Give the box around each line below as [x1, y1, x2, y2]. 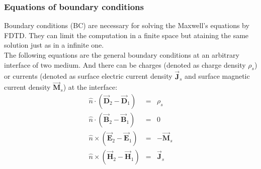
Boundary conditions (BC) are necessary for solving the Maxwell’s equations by [4, 20, 249, 31]
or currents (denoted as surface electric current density [4, 71, 172, 81]
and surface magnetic [185, 71, 250, 81]
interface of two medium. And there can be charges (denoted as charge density [4, 59, 246, 70]
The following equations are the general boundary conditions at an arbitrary [4, 50, 239, 60]
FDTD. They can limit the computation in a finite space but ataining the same [4, 30, 249, 40]
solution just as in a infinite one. [4, 40, 104, 50]
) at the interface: [63, 82, 118, 92]
